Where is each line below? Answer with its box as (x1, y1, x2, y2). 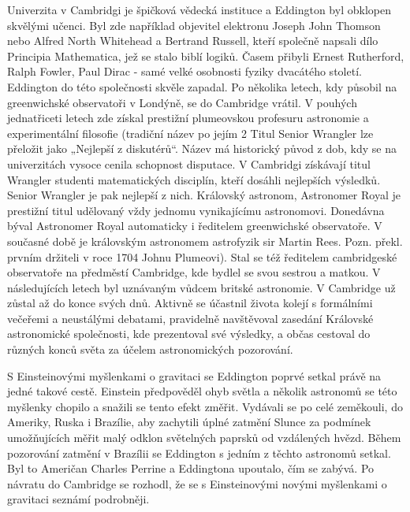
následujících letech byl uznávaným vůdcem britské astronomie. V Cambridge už (7, 279, 396, 295)
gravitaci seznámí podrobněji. (7, 491, 150, 507)
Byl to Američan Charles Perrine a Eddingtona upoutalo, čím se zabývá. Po (7, 460, 375, 477)
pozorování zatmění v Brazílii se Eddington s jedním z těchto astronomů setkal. (7, 444, 391, 461)
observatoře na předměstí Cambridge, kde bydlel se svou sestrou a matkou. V (7, 264, 381, 280)
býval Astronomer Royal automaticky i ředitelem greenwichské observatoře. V (7, 217, 382, 234)
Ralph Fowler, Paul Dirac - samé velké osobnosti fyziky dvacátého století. (7, 63, 362, 80)
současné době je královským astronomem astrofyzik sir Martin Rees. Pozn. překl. (7, 232, 403, 249)
